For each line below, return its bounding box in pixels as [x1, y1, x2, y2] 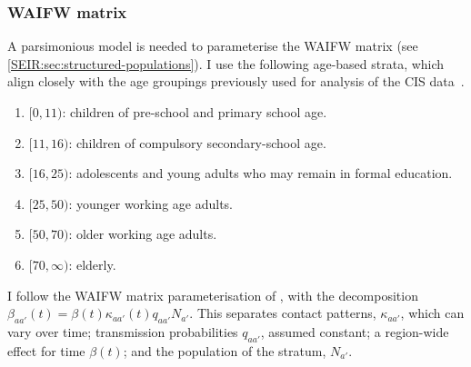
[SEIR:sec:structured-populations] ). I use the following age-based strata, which [7, 54, 445, 73]
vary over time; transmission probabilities [7, 322, 238, 341]
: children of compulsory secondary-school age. [68, 133, 326, 152]
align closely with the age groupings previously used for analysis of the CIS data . [7, 72, 465, 91]
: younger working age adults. [68, 193, 234, 213]
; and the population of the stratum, [123, 341, 326, 360]
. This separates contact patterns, [189, 303, 376, 322]
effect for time [7, 341, 85, 360]
